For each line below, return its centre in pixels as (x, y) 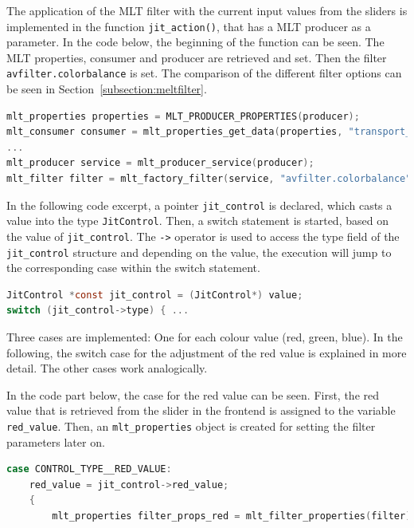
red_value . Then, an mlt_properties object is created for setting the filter (191, 426)
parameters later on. (56, 441)
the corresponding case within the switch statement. (133, 268)
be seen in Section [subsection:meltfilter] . (107, 89)
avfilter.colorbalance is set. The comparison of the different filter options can (204, 73)
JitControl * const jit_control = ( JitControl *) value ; (155, 295)
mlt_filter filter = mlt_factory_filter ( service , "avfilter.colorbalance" (209, 179)
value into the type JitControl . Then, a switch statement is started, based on (197, 221)
